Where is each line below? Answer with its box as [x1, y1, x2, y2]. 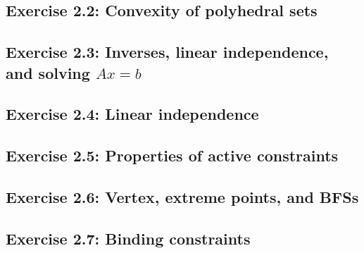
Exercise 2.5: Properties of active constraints [6, 144, 339, 166]
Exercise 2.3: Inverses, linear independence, [6, 41, 329, 63]
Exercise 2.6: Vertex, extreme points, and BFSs [6, 185, 359, 207]
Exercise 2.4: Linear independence [6, 103, 259, 125]
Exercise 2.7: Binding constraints [6, 227, 251, 249]
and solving [6, 61, 90, 83]
